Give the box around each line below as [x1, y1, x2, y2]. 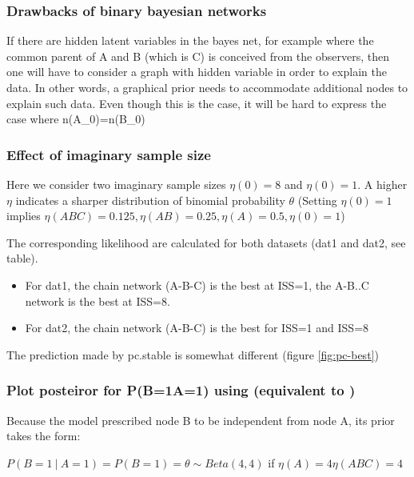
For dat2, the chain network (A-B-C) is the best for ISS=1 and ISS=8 [25, 319, 369, 336]
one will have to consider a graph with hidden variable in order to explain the [6, 63, 387, 80]
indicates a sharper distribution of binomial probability [15, 191, 285, 208]
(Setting [297, 191, 337, 208]
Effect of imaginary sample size [6, 144, 211, 164]
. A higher [357, 176, 408, 192]
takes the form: [6, 427, 81, 444]
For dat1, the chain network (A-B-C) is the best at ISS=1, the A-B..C [25, 276, 369, 293]
